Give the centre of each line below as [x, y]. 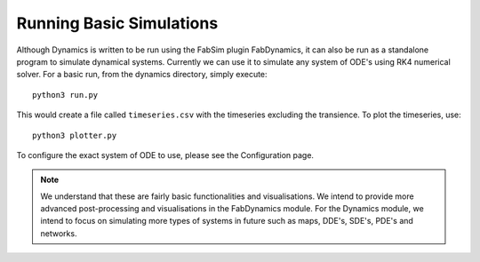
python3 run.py [65, 95]
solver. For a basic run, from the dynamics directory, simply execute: [142, 75]
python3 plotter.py [75, 135]
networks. [59, 233]
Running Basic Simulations [117, 23]
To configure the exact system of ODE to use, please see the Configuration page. [165, 155]
